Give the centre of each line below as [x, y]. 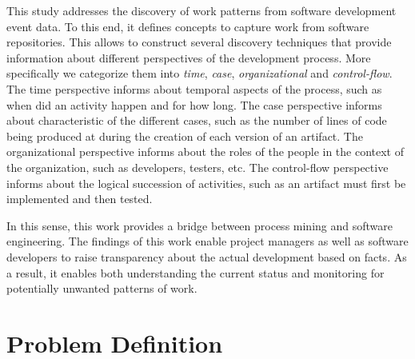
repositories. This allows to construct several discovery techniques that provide [199, 42]
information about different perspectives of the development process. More [189, 57]
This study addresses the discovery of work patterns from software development [202, 10]
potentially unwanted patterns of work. [102, 288]
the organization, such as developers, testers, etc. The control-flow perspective [198, 167]
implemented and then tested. [80, 199]
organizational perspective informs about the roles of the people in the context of [206, 152]
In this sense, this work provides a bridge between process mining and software [200, 225]
